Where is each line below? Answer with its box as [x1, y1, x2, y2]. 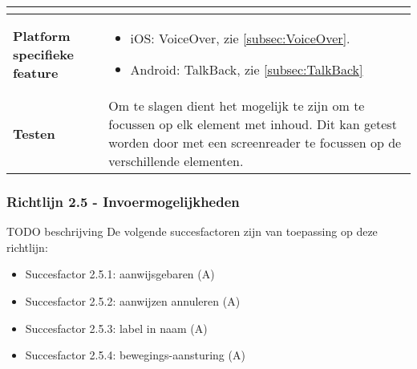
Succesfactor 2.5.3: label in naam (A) [25, 319, 208, 336]
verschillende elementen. [108, 152, 244, 170]
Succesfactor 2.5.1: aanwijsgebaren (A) [25, 266, 215, 282]
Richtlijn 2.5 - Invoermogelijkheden [6, 191, 240, 211]
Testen [13, 124, 55, 143]
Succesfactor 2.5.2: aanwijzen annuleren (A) [25, 293, 241, 309]
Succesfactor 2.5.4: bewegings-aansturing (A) [25, 347, 245, 363]
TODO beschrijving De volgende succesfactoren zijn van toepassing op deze [6, 223, 378, 240]
